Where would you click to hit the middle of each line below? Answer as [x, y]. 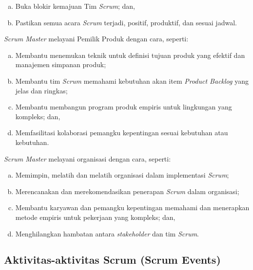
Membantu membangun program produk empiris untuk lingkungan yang [124, 107]
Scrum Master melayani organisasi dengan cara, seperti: [88, 158]
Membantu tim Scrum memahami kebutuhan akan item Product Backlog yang [132, 81]
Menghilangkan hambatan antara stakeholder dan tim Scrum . [107, 233]
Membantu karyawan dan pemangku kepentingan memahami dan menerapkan [132, 207]
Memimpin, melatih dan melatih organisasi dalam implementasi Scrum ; [122, 175]
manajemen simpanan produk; [61, 64]
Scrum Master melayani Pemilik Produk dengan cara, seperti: [96, 39]
